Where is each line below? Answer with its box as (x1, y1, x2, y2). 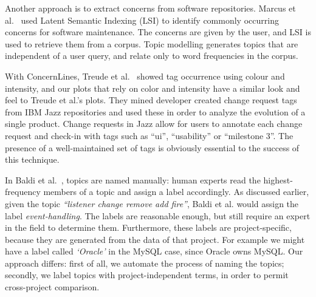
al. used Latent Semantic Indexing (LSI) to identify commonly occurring (5, 13, 279, 26)
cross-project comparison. (5, 281, 100, 293)
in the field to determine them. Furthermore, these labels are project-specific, (5, 221, 292, 234)
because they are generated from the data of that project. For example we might (5, 233, 305, 245)
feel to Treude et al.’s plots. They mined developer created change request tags (5, 94, 297, 106)
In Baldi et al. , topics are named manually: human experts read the (5, 173, 261, 186)
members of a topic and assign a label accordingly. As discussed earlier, (43, 185, 309, 198)
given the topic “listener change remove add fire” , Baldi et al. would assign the (5, 197, 299, 210)
